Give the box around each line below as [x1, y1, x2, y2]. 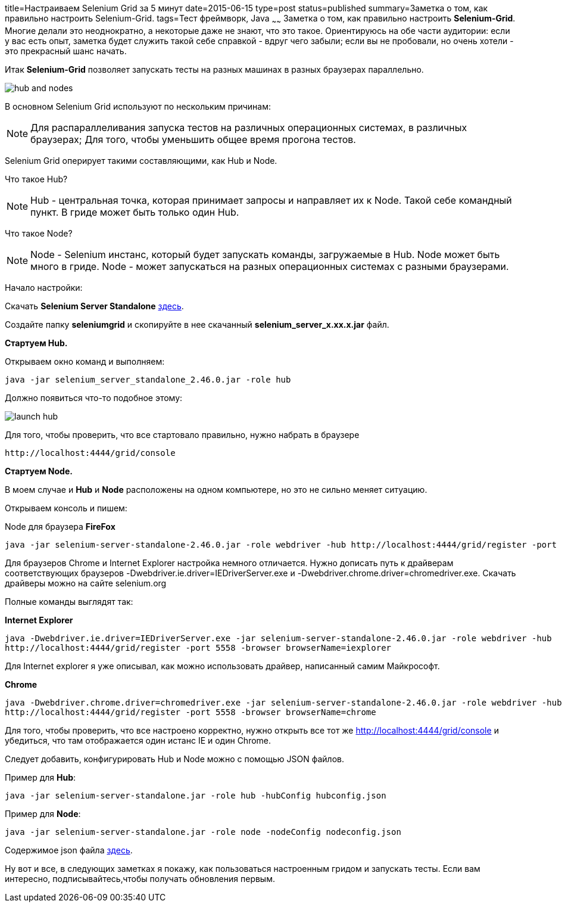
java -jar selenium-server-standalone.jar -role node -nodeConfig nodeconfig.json [5, 827, 401, 837]
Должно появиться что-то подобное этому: [5, 392, 183, 403]
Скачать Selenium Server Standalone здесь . [5, 300, 184, 311]
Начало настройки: [5, 282, 83, 293]
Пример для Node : [5, 808, 81, 819]
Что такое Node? [5, 228, 73, 238]
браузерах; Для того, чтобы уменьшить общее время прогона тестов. [30, 133, 356, 145]
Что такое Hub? [5, 173, 68, 184]
